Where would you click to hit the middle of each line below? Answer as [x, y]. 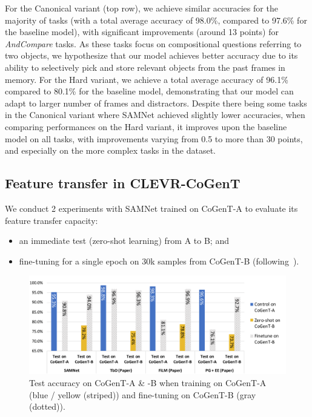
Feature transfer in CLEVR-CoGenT [123, 183]
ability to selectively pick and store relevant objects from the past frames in [145, 67]
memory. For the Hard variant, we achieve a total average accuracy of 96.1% [147, 79]
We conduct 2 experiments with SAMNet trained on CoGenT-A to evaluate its [151, 208]
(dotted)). [47, 406]
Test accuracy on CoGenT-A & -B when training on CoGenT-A [148, 383]
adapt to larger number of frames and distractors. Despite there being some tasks [156, 103]
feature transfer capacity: [51, 220]
